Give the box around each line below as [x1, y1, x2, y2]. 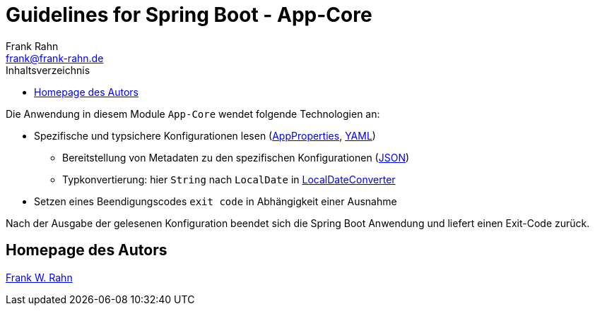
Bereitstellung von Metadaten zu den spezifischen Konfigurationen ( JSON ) [62, 151, 410, 164]
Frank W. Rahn [6, 271, 73, 283]
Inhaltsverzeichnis [6, 63, 90, 76]
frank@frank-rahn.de [6, 51, 104, 64]
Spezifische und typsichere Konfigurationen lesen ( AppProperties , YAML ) [34, 129, 376, 142]
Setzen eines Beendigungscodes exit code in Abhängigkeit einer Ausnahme [34, 195, 397, 207]
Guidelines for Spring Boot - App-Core [6, 3, 372, 27]
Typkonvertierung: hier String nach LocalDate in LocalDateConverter [62, 173, 396, 185]
